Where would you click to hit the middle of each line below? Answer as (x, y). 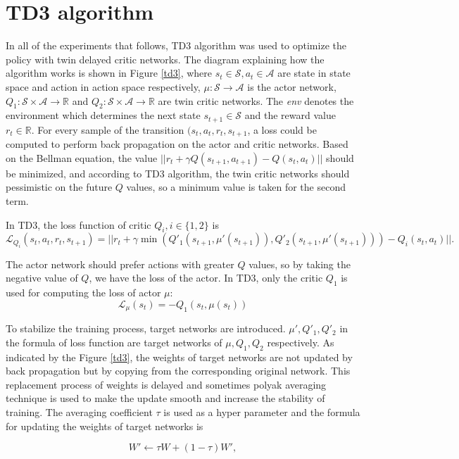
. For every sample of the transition (108, 129)
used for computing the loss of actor (83, 293)
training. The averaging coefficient (79, 411)
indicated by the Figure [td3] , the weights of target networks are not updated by (179, 357)
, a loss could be (282, 129)
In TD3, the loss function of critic (78, 224)
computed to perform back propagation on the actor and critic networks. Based (177, 144)
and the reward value (290, 115)
